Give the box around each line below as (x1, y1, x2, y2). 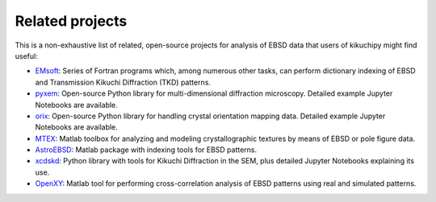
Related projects (15, 12, 128, 30)
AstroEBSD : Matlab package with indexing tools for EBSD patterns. (35, 145, 258, 155)
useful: (15, 51, 38, 60)
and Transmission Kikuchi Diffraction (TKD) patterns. (35, 77, 212, 87)
